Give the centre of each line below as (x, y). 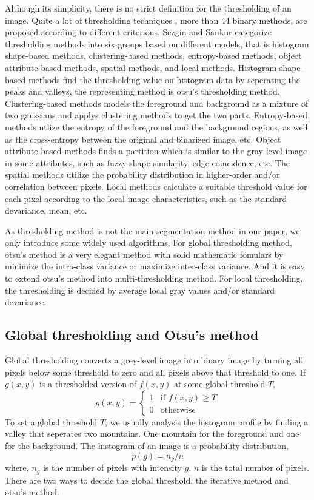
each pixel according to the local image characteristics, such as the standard (146, 198)
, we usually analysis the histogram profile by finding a (207, 421)
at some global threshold (219, 384)
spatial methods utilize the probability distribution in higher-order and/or (142, 174)
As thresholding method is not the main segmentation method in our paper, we (152, 230)
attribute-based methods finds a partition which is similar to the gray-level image (156, 151)
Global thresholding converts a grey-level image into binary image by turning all (154, 360)
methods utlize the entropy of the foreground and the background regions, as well (156, 127)
